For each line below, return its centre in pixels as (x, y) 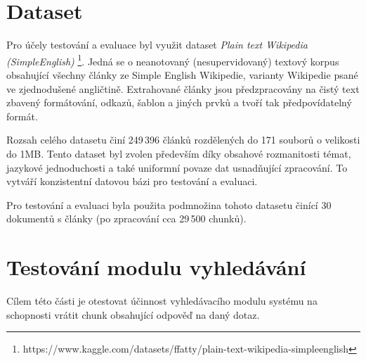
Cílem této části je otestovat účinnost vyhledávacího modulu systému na (162, 301)
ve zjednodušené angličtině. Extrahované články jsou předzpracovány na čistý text (183, 88)
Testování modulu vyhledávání (156, 267)
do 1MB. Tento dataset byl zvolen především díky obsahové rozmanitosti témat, (179, 153)
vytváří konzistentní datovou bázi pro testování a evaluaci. (132, 181)
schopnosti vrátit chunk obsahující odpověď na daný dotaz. (133, 314)
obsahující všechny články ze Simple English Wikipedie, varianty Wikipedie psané (182, 74)
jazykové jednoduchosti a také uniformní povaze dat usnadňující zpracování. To (177, 167)
